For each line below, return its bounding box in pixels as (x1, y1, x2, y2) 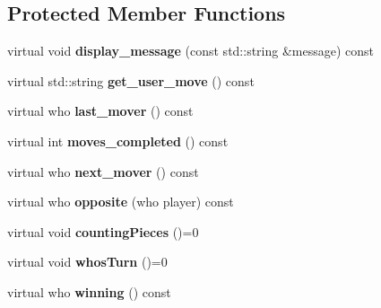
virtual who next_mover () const (7, 162, 199, 180)
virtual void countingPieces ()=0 (7, 222, 199, 241)
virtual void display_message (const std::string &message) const (7, 41, 375, 60)
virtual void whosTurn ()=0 (7, 252, 168, 271)
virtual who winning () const (7, 282, 171, 301)
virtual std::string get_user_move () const (7, 71, 255, 90)
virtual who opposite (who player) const (7, 192, 234, 211)
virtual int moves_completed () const (7, 131, 229, 150)
